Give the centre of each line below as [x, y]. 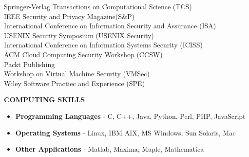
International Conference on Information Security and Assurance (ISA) [110, 26]
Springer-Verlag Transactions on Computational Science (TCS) [98, 6]
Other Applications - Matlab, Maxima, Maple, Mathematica [110, 149]
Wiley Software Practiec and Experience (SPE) [75, 83]
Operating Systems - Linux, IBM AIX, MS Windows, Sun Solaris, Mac [125, 132]
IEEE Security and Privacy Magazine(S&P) [69, 16]
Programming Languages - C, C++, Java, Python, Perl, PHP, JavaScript [130, 116]
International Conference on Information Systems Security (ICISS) [103, 45]
